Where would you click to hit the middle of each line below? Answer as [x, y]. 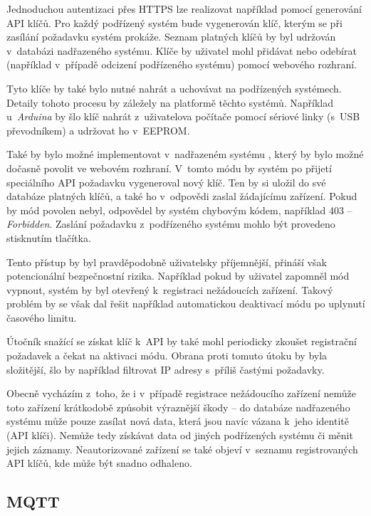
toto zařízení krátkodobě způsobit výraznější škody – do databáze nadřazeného [178, 407]
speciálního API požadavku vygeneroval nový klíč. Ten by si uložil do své [166, 182]
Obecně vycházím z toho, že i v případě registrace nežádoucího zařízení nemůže [181, 393]
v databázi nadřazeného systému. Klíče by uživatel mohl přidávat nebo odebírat [182, 50]
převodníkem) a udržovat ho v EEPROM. [98, 130]
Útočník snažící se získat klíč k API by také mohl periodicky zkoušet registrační [182, 341]
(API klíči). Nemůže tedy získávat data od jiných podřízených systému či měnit [180, 435]
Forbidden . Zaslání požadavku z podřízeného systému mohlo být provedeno [171, 224]
